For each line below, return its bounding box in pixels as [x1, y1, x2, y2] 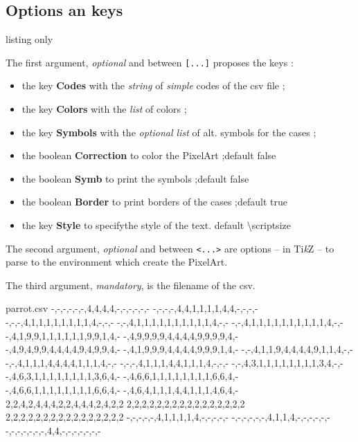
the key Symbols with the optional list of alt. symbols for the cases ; [21, 125, 316, 139]
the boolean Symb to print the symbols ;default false [21, 171, 249, 185]
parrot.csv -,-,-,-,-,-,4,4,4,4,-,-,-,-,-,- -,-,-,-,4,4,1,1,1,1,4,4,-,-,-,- [6, 301, 258, 315]
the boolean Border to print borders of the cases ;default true [21, 194, 287, 209]
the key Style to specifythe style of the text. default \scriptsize [21, 218, 291, 232]
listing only [6, 32, 53, 46]
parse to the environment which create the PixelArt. [6, 255, 228, 269]
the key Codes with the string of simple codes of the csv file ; [21, 78, 285, 93]
